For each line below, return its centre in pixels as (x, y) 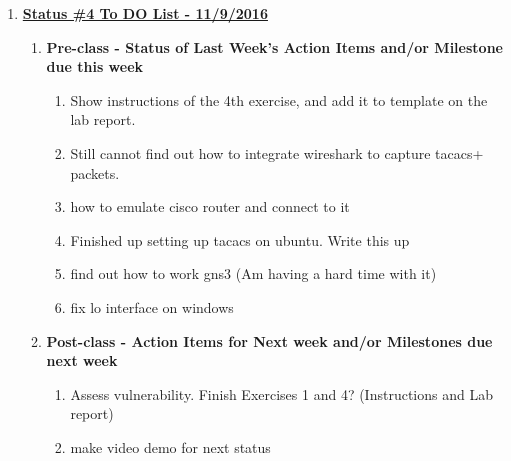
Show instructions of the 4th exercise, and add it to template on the (279, 99)
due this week (95, 66)
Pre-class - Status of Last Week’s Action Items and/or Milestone (274, 46)
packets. (95, 172)
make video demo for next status (170, 446)
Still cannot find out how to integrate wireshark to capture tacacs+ (277, 152)
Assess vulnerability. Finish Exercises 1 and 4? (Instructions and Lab (281, 393)
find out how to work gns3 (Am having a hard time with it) (253, 273)
